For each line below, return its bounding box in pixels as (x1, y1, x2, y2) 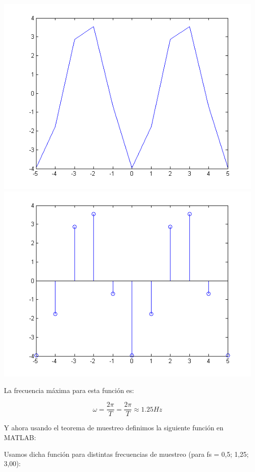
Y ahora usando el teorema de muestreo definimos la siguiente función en (4, 422, 224, 433)
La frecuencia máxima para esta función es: (4, 385, 134, 395)
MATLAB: (4, 432, 36, 443)
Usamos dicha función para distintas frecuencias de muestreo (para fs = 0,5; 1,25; (4, 448, 249, 459)
